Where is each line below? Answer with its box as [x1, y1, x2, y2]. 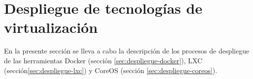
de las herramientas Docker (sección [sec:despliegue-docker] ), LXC [4, 55, 202, 65]
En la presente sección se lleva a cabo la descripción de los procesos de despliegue [4, 46, 250, 56]
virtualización [4, 17, 98, 37]
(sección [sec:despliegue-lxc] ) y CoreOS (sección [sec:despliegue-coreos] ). [4, 65, 218, 75]
